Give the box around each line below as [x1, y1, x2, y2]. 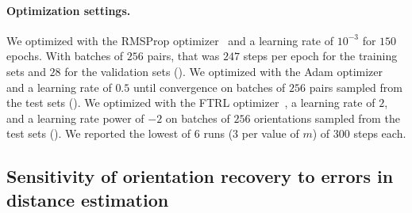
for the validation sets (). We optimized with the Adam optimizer [64, 63, 383, 79]
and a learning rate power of [6, 109, 144, 126]
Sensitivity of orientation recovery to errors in [6, 164, 394, 188]
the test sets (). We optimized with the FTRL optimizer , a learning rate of [6, 94, 375, 111]
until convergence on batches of [133, 78, 286, 95]
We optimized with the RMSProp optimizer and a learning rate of [6, 32, 334, 48]
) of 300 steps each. [312, 125, 406, 142]
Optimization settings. [6, 2, 131, 18]
